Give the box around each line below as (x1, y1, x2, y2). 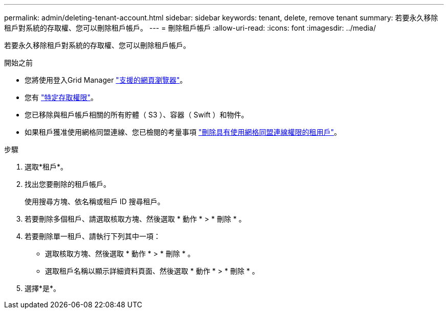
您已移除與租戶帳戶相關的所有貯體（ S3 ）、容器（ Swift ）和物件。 (25, 110, 249, 119)
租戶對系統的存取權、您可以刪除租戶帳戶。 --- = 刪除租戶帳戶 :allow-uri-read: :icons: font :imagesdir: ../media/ (4, 23, 376, 32)
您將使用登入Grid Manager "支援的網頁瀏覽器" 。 (25, 76, 187, 84)
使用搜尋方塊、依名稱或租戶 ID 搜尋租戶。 (25, 197, 165, 206)
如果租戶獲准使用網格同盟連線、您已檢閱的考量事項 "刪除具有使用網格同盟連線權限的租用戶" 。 (25, 128, 341, 136)
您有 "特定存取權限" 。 (25, 93, 98, 102)
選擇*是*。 (25, 284, 61, 293)
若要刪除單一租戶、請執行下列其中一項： (25, 232, 161, 240)
